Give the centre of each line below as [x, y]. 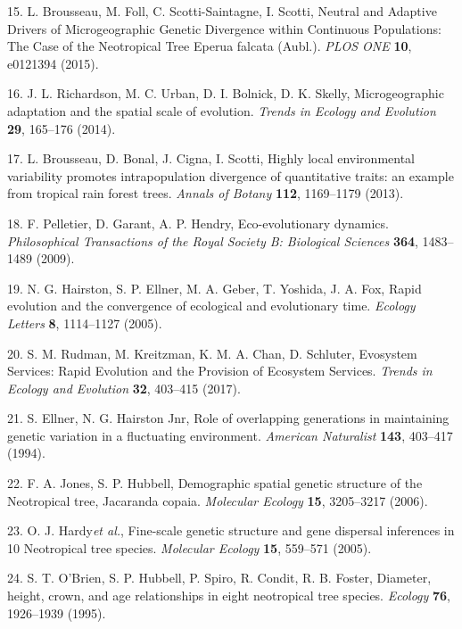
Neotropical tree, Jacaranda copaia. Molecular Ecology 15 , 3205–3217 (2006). [218, 500]
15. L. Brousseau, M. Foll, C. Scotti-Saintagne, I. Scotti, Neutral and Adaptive [222, 11]
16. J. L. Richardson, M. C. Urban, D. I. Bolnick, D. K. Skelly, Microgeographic [226, 93]
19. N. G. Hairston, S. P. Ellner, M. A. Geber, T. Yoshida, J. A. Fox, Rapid [214, 288]
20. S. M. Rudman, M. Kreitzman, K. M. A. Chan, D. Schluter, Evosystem [212, 353]
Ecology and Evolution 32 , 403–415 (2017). [124, 388]
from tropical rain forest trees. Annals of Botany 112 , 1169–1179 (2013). [206, 193]
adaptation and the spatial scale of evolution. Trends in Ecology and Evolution [222, 110]
